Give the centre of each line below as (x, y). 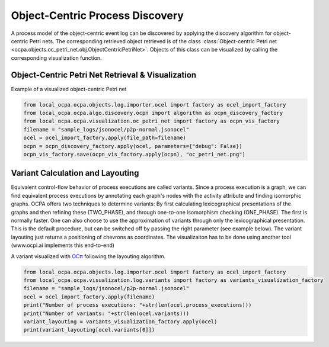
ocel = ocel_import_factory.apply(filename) (89, 297)
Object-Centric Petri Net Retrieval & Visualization (104, 75)
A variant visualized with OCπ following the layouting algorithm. (88, 256)
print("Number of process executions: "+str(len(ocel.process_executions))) (138, 305)
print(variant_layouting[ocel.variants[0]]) (89, 330)
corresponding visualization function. (56, 58)
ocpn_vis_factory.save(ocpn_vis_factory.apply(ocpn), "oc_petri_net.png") (135, 154)
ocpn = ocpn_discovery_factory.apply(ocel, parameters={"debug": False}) (133, 146)
